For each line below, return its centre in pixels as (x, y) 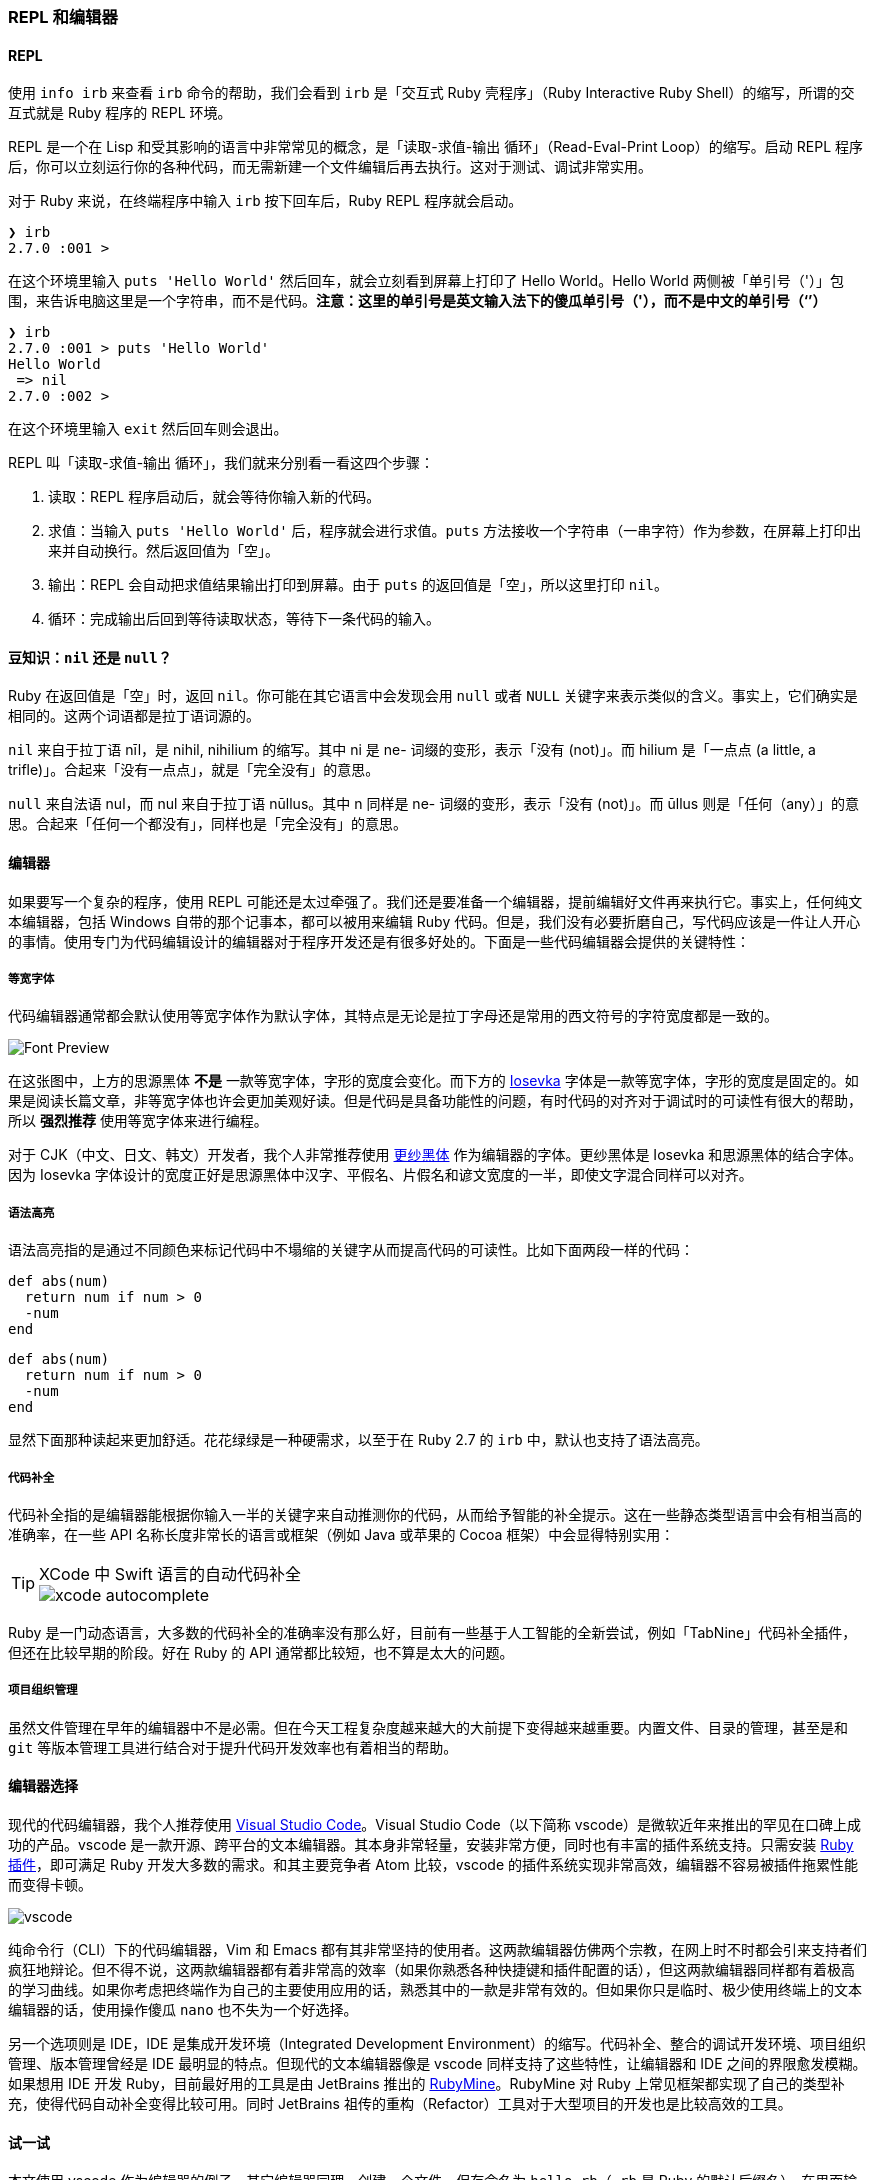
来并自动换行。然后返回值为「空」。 (163, 551)
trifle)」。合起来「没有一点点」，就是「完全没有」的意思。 (194, 770)
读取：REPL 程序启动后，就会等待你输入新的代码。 (214, 497)
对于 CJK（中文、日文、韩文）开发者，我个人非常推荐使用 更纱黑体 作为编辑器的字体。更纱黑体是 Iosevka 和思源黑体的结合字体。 (435, 1155)
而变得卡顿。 (50, 1884)
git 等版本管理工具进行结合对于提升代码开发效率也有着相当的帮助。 (233, 1747)
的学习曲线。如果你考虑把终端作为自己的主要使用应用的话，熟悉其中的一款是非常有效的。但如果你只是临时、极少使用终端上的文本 (435, 1989)
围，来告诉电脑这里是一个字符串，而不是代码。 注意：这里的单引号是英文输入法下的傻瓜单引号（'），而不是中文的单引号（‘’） (417, 301)
